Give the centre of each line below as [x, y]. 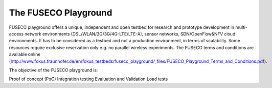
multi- [241, 27]
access [16, 34]
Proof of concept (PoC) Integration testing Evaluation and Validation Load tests [89, 79]
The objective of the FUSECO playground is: [54, 70]
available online [25, 54]
